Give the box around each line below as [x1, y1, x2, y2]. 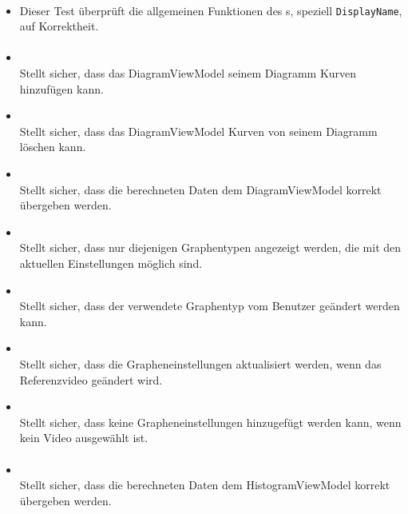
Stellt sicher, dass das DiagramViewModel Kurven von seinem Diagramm [19, 122, 378, 139]
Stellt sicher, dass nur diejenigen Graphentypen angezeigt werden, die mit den [19, 239, 402, 256]
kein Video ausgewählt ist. [19, 429, 149, 446]
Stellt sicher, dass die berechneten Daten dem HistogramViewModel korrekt [19, 476, 390, 493]
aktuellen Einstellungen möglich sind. [19, 254, 203, 271]
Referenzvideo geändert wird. [19, 371, 163, 388]
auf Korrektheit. [19, 18, 99, 34]
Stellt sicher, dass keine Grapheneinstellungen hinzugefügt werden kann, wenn [19, 413, 402, 430]
